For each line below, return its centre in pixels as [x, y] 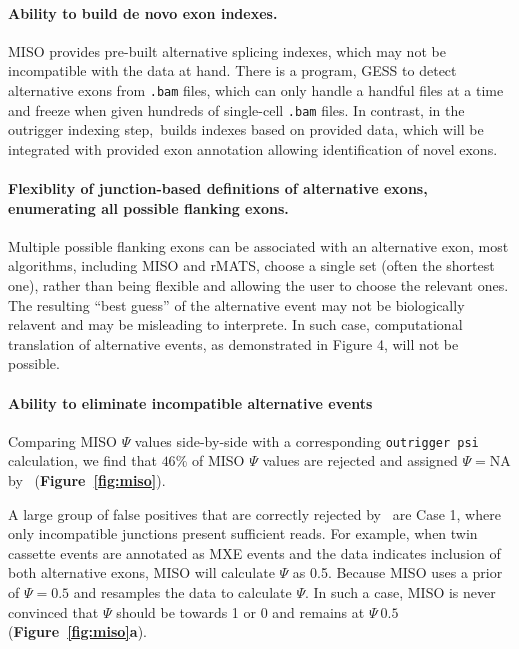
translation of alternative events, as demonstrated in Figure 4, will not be [233, 343]
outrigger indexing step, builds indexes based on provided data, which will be [246, 129]
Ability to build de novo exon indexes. [143, 12]
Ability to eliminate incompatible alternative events [190, 402]
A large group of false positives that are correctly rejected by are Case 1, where [254, 513]
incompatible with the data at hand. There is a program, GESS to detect [232, 70]
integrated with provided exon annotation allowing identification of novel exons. [253, 148]
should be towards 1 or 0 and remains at [240, 611]
